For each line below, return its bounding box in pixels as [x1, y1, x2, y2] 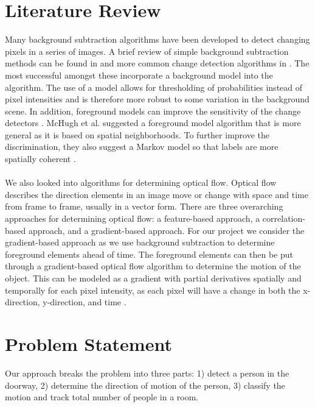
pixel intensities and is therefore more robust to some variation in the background [5, 93, 310, 105]
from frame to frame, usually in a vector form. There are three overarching [5, 200, 283, 213]
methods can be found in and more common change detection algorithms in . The [5, 57, 310, 69]
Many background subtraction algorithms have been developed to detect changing [5, 33, 310, 46]
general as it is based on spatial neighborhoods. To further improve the [5, 128, 269, 141]
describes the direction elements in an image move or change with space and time [5, 188, 308, 200]
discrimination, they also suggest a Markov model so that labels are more [5, 140, 279, 153]
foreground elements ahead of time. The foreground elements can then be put [5, 247, 293, 260]
